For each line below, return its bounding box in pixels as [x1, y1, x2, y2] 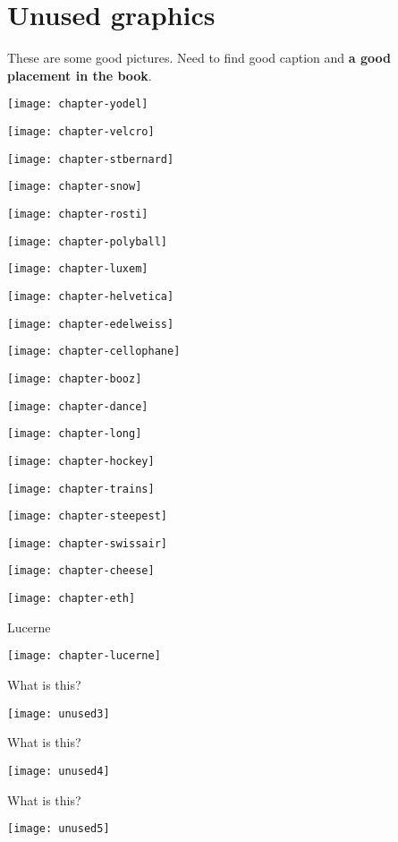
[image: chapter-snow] [7, 180, 142, 193]
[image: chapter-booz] [7, 372, 142, 385]
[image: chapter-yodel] [7, 98, 148, 111]
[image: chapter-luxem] [7, 262, 148, 276]
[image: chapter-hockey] [7, 454, 155, 468]
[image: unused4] [7, 764, 110, 778]
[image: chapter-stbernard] [7, 152, 174, 166]
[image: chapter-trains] [7, 482, 155, 495]
